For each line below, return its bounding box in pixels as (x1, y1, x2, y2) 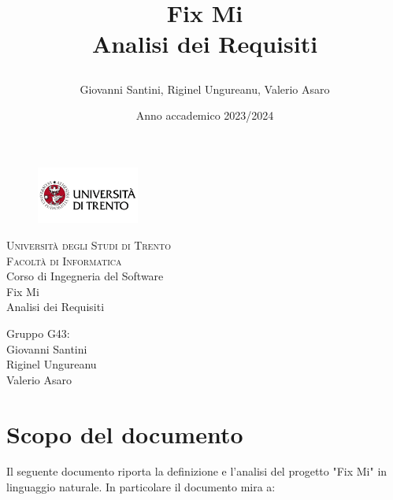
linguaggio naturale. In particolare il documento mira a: (6, 479, 276, 495)
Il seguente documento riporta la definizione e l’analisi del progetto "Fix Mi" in (6, 463, 387, 480)
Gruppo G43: (6, 324, 70, 341)
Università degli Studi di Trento (6, 237, 171, 253)
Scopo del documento (6, 417, 243, 450)
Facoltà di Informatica (6, 252, 122, 269)
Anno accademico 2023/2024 (135, 107, 274, 124)
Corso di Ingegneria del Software (6, 268, 164, 284)
